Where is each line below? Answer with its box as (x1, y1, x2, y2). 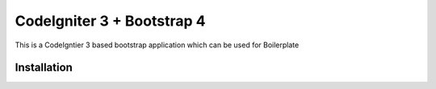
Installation (15, 61, 73, 75)
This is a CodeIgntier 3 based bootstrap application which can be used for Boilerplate (15, 40, 300, 50)
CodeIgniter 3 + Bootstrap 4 (15, 12, 206, 30)
